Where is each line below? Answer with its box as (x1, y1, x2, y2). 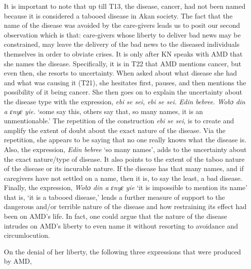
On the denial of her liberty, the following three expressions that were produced (4, 246, 241, 256)
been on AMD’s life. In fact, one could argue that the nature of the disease (4, 211, 227, 221)
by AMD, (4, 256, 32, 266)
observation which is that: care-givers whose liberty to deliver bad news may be (4, 29, 241, 39)
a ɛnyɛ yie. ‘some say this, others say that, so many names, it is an (4, 106, 203, 116)
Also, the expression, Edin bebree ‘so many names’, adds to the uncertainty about (4, 144, 247, 154)
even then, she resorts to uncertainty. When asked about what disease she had (4, 68, 237, 78)
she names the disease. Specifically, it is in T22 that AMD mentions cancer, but (4, 58, 241, 68)
